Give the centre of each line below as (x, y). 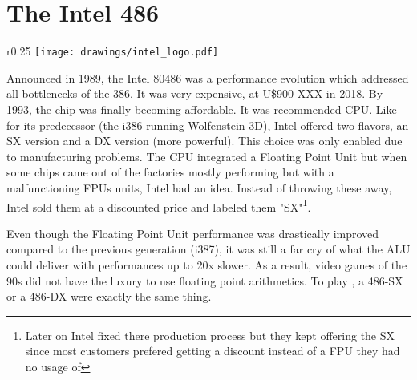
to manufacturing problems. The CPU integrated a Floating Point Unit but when (207, 156)
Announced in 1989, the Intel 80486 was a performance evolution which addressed (208, 77)
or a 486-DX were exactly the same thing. (109, 296)
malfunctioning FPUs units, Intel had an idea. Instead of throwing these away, (199, 187)
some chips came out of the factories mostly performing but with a (170, 172)
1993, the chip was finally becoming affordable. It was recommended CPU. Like (202, 109)
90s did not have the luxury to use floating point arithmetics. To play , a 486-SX (205, 280)
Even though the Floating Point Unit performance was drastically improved (193, 233)
